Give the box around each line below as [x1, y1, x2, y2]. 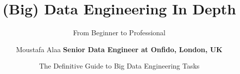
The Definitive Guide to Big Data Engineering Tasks [39, 61, 200, 71]
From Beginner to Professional [73, 27, 165, 38]
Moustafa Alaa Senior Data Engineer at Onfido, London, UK [16, 44, 223, 54]
